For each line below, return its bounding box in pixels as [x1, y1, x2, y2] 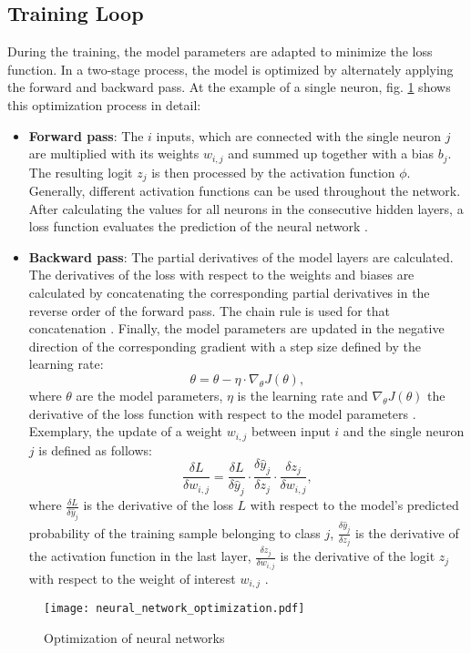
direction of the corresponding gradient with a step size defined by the [28, 336, 421, 355]
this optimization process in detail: [7, 95, 201, 114]
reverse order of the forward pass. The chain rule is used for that [28, 301, 390, 320]
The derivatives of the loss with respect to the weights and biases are [28, 265, 415, 284]
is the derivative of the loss [83, 495, 233, 515]
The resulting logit [28, 162, 133, 181]
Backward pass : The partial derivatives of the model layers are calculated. [28, 247, 454, 266]
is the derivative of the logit [280, 546, 435, 566]
